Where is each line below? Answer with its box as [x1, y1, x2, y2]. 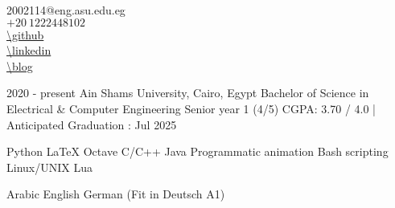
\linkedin [6, 42, 51, 59]
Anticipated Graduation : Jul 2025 [6, 116, 177, 133]
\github [6, 26, 44, 43]
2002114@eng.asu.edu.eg [6, 2, 125, 18]
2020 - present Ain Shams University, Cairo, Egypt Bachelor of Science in [6, 84, 369, 101]
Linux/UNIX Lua [6, 158, 93, 175]
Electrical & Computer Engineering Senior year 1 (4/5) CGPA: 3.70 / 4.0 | [6, 100, 376, 116]
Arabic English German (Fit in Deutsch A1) [6, 186, 225, 202]
